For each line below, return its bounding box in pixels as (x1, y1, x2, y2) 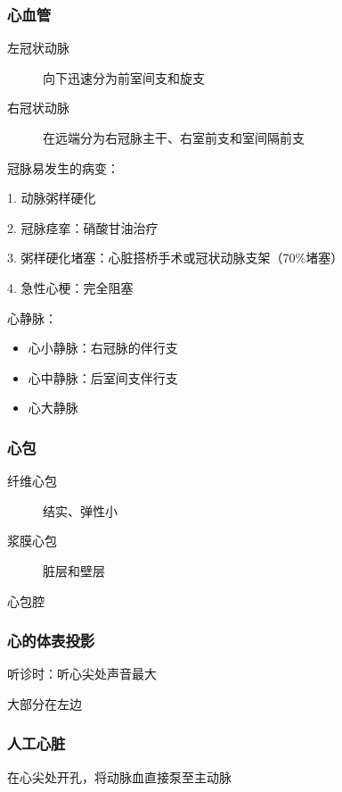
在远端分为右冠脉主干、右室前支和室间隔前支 (43, 129, 305, 146)
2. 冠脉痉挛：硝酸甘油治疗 (7, 218, 159, 237)
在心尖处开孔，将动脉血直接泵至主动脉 (7, 767, 232, 786)
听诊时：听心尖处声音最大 (7, 664, 157, 683)
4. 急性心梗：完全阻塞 (7, 278, 134, 296)
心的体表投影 (7, 629, 95, 652)
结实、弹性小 (43, 501, 118, 520)
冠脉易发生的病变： (7, 158, 119, 177)
